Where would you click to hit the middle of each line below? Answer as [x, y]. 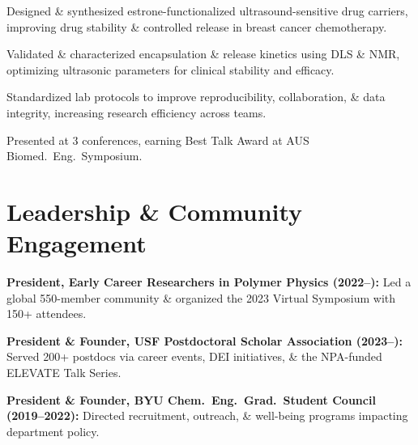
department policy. [53, 431]
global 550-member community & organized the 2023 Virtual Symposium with [201, 297]
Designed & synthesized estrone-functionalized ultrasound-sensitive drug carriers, [207, 11]
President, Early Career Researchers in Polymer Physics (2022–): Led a [209, 282]
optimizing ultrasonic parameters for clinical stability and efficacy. [171, 69]
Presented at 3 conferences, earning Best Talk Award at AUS [158, 140]
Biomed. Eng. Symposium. [75, 156]
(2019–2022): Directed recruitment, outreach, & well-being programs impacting [207, 415]
